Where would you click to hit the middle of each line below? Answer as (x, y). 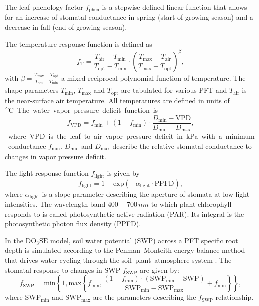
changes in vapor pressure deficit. (55, 156)
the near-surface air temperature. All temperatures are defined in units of (117, 100)
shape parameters (32, 90)
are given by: (160, 270)
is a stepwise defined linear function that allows (175, 7)
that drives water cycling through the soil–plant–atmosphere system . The (118, 260)
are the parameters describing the (145, 297)
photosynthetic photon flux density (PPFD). (73, 223)
